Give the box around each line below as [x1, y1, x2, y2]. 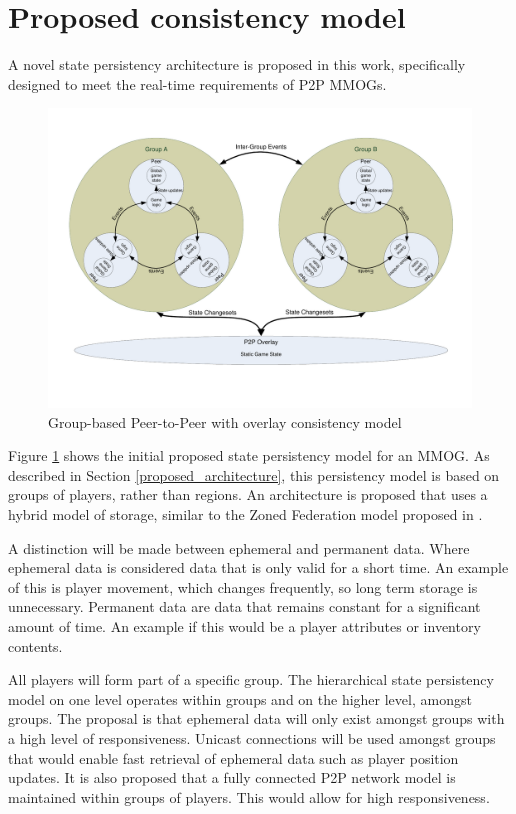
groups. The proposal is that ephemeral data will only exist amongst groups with [8, 708, 505, 729]
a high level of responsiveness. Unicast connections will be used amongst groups [8, 728, 496, 748]
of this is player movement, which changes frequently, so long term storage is [8, 576, 478, 597]
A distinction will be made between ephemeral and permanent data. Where [8, 537, 470, 558]
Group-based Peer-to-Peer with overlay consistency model [48, 411, 402, 432]
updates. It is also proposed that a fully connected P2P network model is [8, 767, 456, 788]
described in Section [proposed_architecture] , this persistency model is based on [8, 464, 500, 485]
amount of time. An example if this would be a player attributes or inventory [8, 616, 481, 637]
